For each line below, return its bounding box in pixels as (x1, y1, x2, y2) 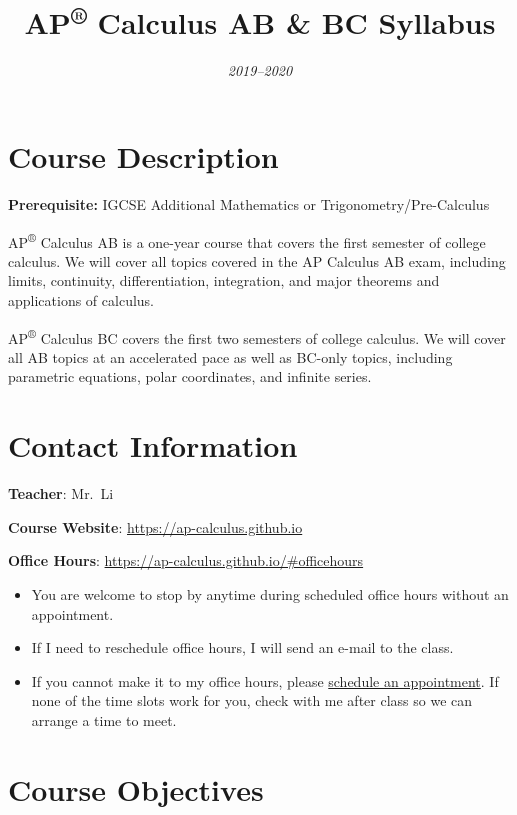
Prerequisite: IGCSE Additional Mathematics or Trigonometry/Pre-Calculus (8, 193, 490, 214)
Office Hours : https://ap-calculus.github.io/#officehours (8, 550, 364, 571)
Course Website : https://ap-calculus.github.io (8, 516, 303, 537)
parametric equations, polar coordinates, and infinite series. (8, 366, 372, 387)
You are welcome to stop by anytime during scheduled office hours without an (31, 583, 509, 604)
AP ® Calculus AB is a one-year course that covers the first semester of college (8, 228, 486, 252)
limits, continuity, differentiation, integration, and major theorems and (8, 270, 440, 291)
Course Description (8, 136, 279, 177)
